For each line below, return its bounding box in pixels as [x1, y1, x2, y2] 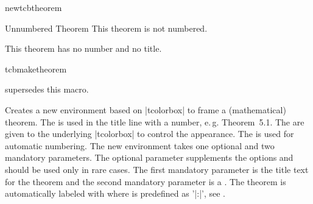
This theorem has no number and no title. [5, 42, 162, 55]
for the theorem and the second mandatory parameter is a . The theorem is [5, 175, 286, 188]
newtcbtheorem [5, 1, 62, 13]
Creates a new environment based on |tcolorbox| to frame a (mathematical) [5, 103, 286, 116]
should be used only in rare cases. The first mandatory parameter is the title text [5, 163, 309, 175]
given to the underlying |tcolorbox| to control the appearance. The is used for [5, 127, 294, 140]
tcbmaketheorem [5, 62, 67, 75]
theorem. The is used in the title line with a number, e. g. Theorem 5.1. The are [5, 115, 304, 128]
